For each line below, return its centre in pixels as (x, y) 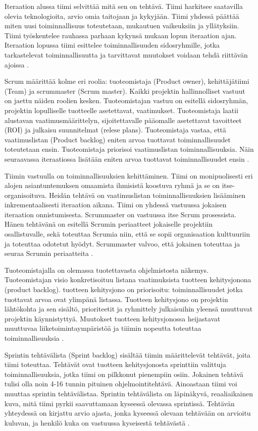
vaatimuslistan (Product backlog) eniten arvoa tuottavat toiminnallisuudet (118, 139)
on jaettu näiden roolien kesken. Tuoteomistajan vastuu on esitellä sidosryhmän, (126, 100)
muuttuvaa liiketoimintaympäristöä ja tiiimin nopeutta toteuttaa (103, 328)
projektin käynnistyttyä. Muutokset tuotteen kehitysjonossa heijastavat (112, 318)
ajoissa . (17, 64)
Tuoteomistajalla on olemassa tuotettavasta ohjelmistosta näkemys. (106, 270)
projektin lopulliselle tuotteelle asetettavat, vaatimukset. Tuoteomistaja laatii (122, 110)
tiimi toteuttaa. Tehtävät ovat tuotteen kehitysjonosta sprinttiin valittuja (115, 364)
